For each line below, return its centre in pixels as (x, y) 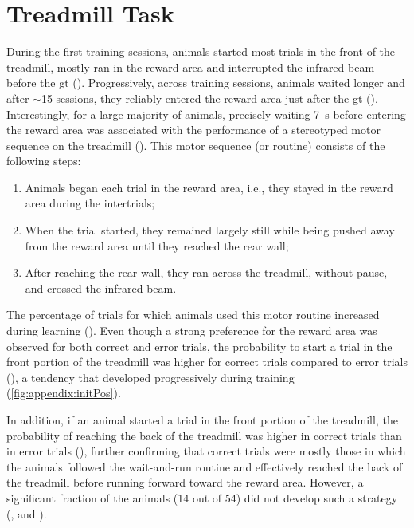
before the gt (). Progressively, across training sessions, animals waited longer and (206, 83)
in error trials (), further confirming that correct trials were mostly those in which (206, 451)
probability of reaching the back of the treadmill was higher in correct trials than (204, 435)
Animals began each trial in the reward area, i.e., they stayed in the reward (209, 187)
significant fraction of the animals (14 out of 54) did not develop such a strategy (202, 497)
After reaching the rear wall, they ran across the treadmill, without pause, (206, 272)
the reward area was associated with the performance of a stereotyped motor (193, 130)
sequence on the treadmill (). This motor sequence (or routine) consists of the (196, 145)
